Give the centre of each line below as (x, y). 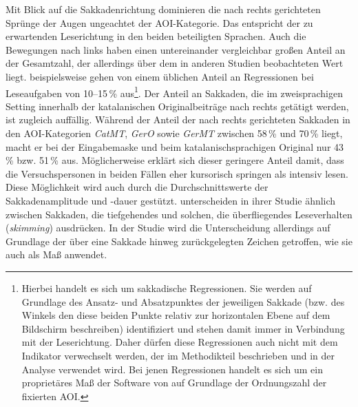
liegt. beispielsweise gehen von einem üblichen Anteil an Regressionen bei (160, 76)
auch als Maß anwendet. (56, 254)
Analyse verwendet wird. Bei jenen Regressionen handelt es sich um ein (172, 369)
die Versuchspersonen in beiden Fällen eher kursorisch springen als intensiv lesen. (177, 173)
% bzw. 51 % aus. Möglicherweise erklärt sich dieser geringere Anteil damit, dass (175, 160)
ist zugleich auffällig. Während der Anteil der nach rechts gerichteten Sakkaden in (178, 119)
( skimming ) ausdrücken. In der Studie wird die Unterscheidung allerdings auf (168, 228)
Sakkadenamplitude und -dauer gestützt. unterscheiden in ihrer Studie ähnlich (171, 200)
